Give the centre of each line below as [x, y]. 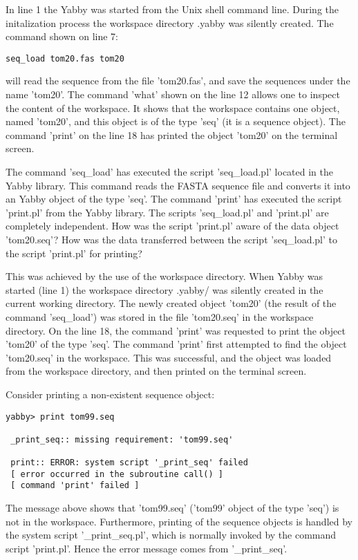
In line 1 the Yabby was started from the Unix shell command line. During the [172, 9]
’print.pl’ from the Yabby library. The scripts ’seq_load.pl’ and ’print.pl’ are [167, 212]
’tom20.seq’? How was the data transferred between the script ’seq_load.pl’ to [172, 239]
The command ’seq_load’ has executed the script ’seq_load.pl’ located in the [169, 171]
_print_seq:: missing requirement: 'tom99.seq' [122, 439]
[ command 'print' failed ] [75, 486]
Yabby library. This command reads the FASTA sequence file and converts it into [178, 185]
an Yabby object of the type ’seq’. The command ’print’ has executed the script [174, 199]
